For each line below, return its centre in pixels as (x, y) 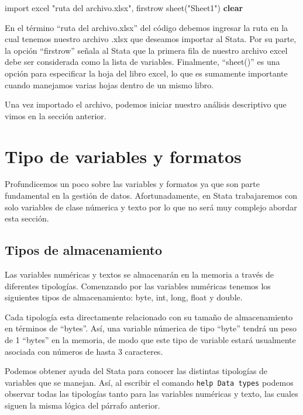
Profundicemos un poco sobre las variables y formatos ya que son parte (132, 184)
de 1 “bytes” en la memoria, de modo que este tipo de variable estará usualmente (150, 340)
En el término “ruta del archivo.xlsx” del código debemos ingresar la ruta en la (147, 27)
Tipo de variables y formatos (123, 156)
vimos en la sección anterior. (56, 115)
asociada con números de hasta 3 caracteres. (84, 351)
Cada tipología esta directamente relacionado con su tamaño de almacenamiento (149, 317)
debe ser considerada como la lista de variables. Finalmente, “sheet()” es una (142, 62)
